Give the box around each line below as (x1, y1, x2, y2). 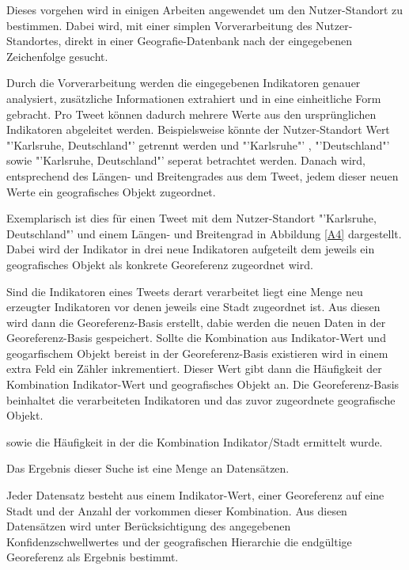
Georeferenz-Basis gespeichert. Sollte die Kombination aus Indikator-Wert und (6, 329, 386, 346)
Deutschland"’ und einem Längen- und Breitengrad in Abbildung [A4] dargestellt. (6, 225, 402, 241)
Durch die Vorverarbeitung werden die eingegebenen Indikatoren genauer (6, 74, 361, 91)
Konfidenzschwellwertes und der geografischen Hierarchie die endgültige (6, 533, 352, 549)
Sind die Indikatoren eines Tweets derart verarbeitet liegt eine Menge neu (6, 283, 363, 299)
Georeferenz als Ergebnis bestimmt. (6, 549, 179, 565)
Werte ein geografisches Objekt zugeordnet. (6, 183, 216, 199)
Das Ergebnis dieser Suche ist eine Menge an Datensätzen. (6, 460, 290, 477)
